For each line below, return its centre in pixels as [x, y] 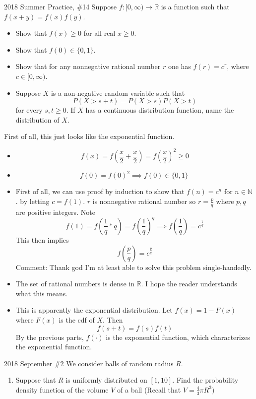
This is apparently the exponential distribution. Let [94, 310]
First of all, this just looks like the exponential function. [89, 136]
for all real [99, 33]
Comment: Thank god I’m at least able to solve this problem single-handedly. [133, 267]
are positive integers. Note [55, 212]
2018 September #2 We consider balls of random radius [89, 363]
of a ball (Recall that [149, 389]
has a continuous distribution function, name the [160, 110]
